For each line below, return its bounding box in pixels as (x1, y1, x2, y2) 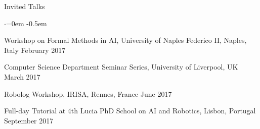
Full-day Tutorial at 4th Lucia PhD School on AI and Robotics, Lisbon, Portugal (4, 105, 256, 116)
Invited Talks (4, 1, 45, 11)
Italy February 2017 (4, 44, 66, 55)
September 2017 (4, 115, 54, 125)
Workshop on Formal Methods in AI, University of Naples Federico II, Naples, (4, 35, 247, 45)
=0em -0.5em (6, 18, 47, 28)
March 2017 (4, 71, 40, 82)
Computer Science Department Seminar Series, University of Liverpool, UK (4, 61, 238, 72)
